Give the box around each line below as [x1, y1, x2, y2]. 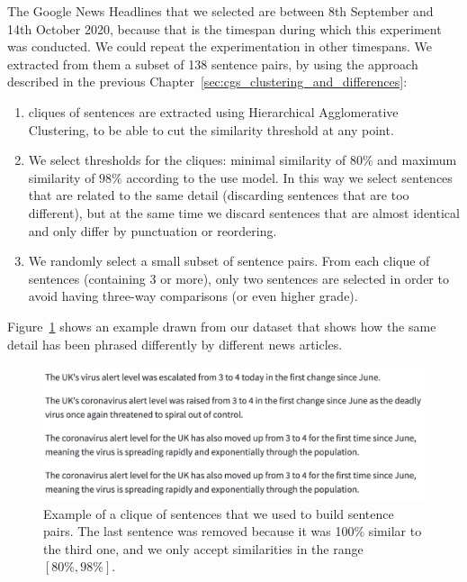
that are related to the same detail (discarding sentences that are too [28, 186, 409, 205]
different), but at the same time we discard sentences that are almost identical [28, 203, 460, 222]
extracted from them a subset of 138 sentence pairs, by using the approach [7, 54, 418, 73]
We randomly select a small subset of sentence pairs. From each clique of [28, 251, 430, 270]
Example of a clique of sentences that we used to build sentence [43, 504, 394, 523]
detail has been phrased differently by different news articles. [7, 334, 343, 353]
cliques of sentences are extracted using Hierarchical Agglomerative [28, 102, 399, 121]
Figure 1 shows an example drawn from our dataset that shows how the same [7, 316, 436, 335]
